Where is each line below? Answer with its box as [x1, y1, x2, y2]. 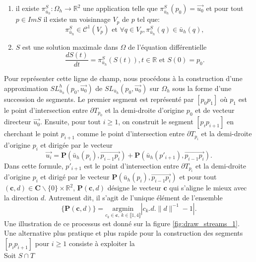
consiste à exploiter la [69, 238, 135, 248]
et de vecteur [195, 104, 235, 115]
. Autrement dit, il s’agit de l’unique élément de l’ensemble [44, 192, 223, 202]
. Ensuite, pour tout [40, 116, 101, 127]
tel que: [137, 14, 160, 24]
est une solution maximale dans [22, 41, 118, 52]
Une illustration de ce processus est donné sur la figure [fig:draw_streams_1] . [4, 218, 240, 228]
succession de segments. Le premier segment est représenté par [4, 93, 194, 104]
